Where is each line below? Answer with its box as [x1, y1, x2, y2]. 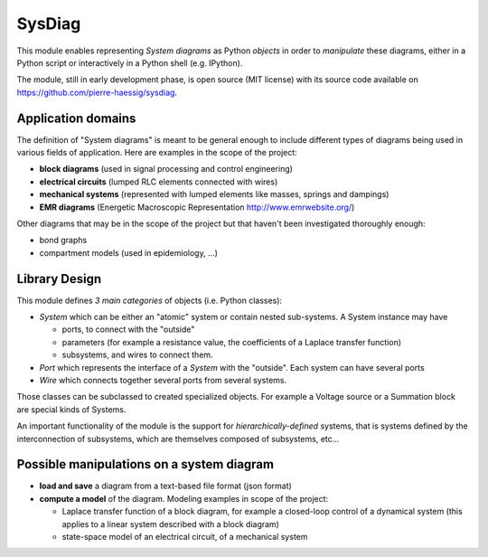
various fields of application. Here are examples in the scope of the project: [16, 147, 297, 158]
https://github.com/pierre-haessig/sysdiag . [16, 87, 178, 98]
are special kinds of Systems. [16, 403, 127, 415]
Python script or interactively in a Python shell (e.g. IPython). [16, 57, 243, 68]
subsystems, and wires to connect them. [61, 349, 213, 361]
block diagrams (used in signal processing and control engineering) [39, 164, 294, 175]
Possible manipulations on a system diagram [16, 457, 275, 472]
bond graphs [39, 235, 88, 246]
